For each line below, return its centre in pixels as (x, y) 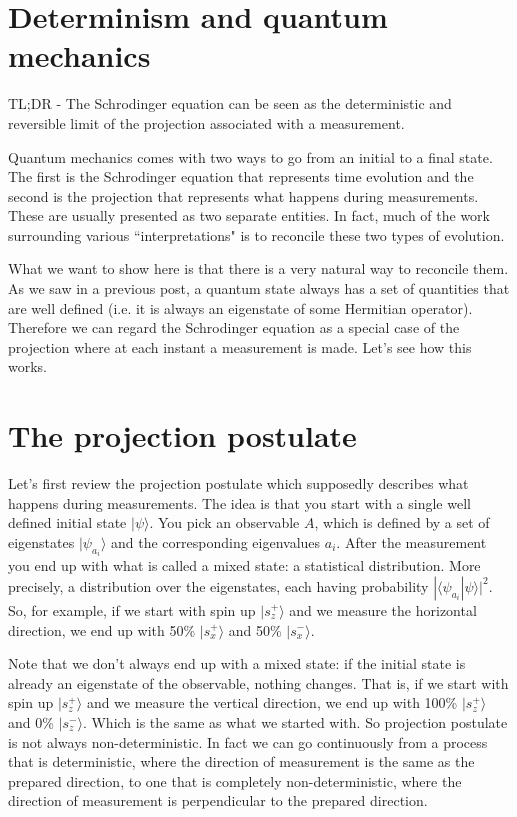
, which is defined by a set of (402, 522)
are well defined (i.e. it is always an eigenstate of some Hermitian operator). (240, 307)
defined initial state (67, 522)
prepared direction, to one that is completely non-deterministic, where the (235, 780)
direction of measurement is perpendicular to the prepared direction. (218, 800)
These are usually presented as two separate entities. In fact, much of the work (249, 215)
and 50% (255, 629)
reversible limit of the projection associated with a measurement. (206, 122)
